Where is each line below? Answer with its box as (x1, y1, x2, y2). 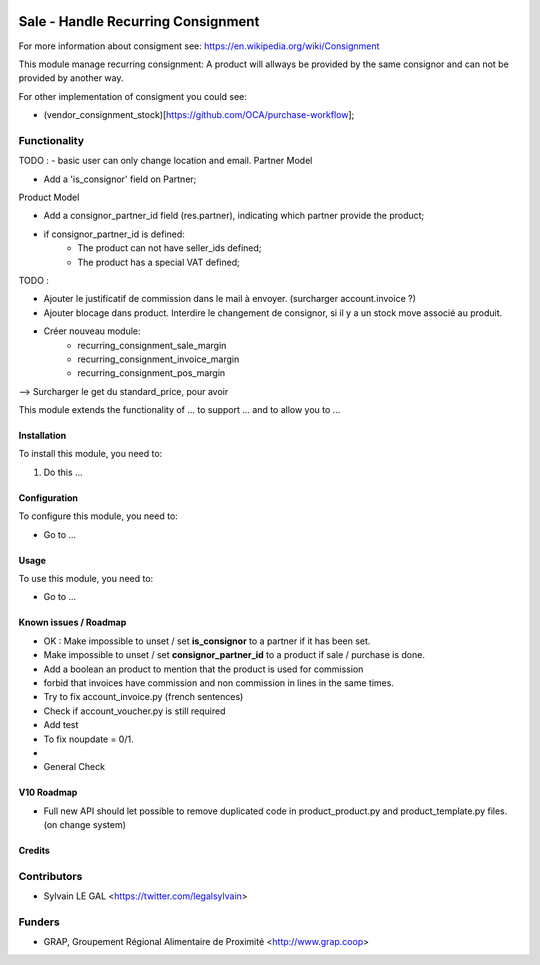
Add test (43, 719, 79, 731)
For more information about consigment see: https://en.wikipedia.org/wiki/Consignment (18, 40, 380, 52)
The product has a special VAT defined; (77, 256, 240, 268)
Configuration (18, 491, 79, 504)
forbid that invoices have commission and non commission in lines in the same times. (43, 676, 395, 689)
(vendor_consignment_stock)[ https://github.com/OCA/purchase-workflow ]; (43, 109, 355, 121)
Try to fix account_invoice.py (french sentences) (43, 691, 244, 703)
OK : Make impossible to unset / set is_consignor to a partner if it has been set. (43, 635, 371, 647)
